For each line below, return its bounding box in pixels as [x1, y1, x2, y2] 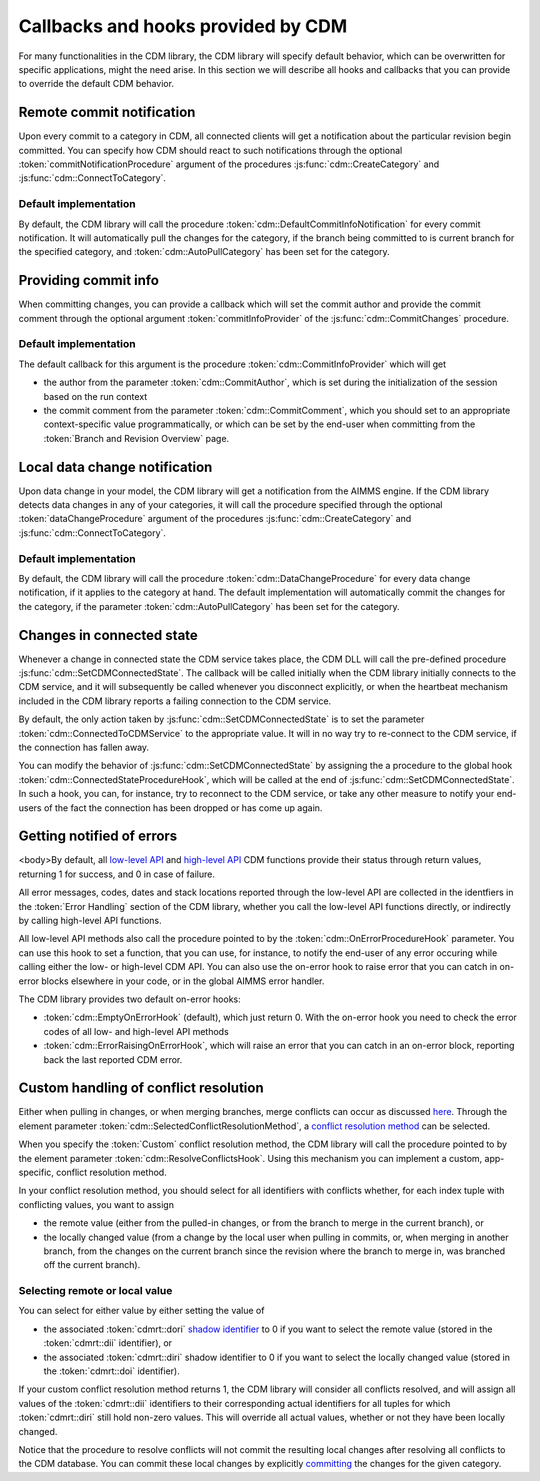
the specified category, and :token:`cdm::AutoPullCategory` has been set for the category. [18, 246, 390, 258]
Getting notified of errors [18, 828, 178, 845]
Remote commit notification [18, 104, 196, 121]
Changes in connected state [18, 626, 199, 644]
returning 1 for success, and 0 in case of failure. [18, 868, 215, 880]
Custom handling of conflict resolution [18, 1080, 264, 1097]
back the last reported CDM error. [43, 1053, 183, 1065]
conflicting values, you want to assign [18, 1198, 175, 1210]
